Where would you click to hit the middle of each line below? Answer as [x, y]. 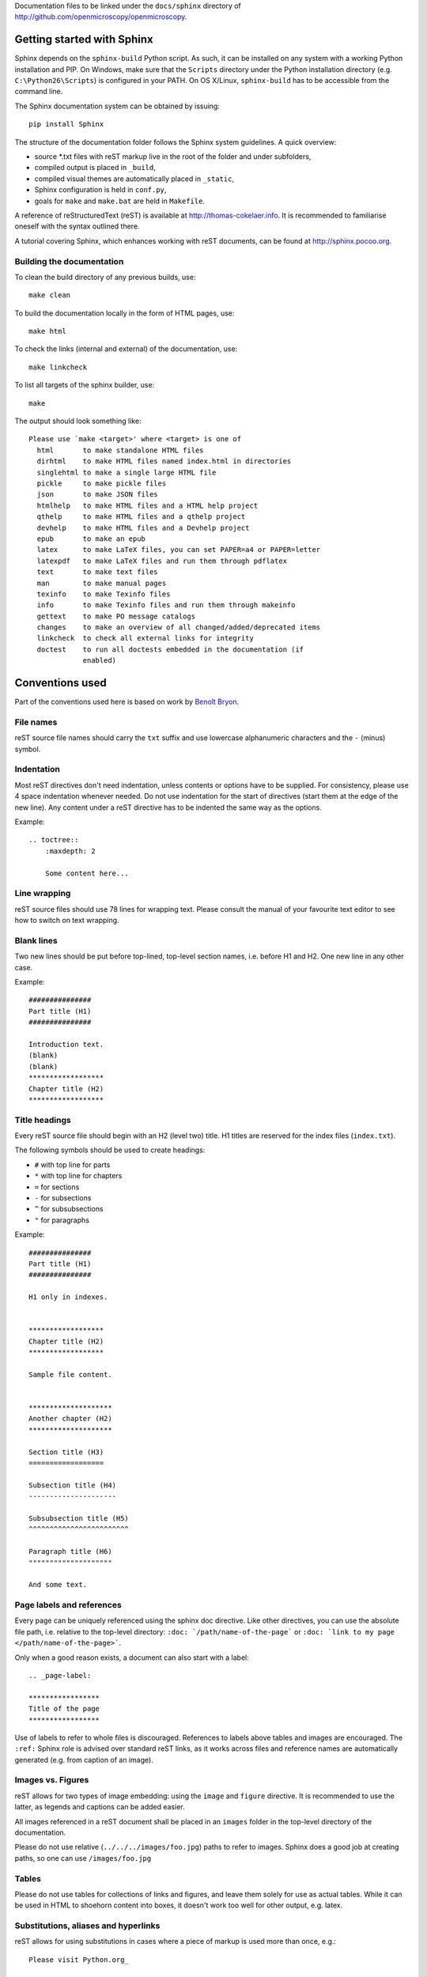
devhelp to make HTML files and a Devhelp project [143, 527]
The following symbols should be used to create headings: [110, 1150]
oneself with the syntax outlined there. [77, 226]
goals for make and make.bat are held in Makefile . [120, 201]
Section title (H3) [66, 1452]
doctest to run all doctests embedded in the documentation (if [170, 649]
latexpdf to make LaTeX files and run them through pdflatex [162, 561]
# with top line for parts [72, 1164]
